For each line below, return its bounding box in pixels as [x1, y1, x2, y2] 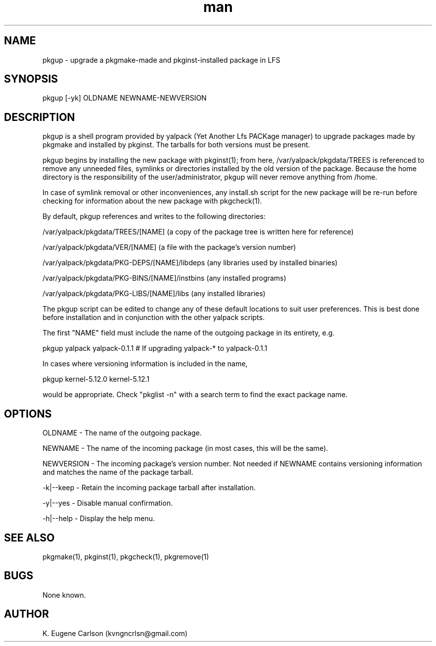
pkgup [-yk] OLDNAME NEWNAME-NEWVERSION [42, 94, 207, 103]
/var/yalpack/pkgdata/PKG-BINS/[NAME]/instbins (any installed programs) [42, 274, 287, 283]
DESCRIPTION [4, 110, 75, 123]
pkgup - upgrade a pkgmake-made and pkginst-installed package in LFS [42, 55, 281, 64]
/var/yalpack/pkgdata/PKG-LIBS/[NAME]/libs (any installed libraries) [42, 289, 266, 298]
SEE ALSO [4, 531, 55, 544]
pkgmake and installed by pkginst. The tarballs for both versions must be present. [42, 140, 310, 149]
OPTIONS [4, 407, 52, 420]
